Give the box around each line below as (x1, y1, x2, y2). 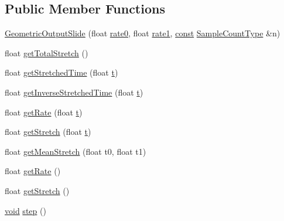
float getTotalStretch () (5, 46, 88, 59)
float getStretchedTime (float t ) (5, 66, 118, 79)
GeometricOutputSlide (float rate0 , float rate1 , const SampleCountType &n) (5, 27, 280, 39)
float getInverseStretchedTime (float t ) (5, 86, 143, 98)
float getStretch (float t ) (5, 125, 91, 138)
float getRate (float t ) (5, 106, 83, 118)
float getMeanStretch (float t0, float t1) (5, 145, 146, 157)
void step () (5, 204, 46, 216)
